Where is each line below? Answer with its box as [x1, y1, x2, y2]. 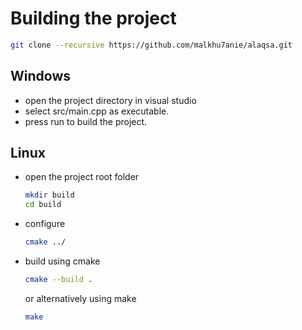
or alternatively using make [24, 292, 137, 304]
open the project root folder [24, 171, 140, 183]
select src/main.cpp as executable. [24, 105, 170, 117]
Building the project [10, 7, 177, 30]
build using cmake [24, 255, 101, 267]
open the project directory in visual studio [24, 94, 197, 106]
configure [24, 218, 66, 230]
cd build [24, 200, 62, 210]
